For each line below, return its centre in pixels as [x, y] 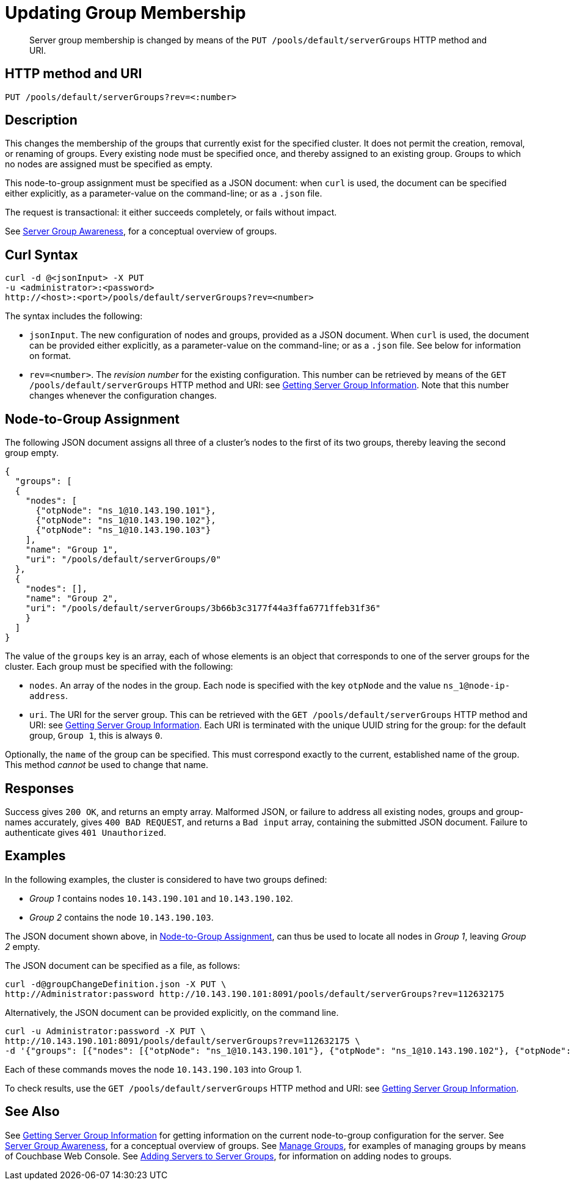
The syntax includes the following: [74, 316]
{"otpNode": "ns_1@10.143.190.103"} [123, 530]
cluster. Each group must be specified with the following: [119, 667]
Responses [40, 788]
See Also [32, 1112]
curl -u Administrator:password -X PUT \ [105, 1031]
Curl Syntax [42, 255]
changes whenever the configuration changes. [123, 396]
